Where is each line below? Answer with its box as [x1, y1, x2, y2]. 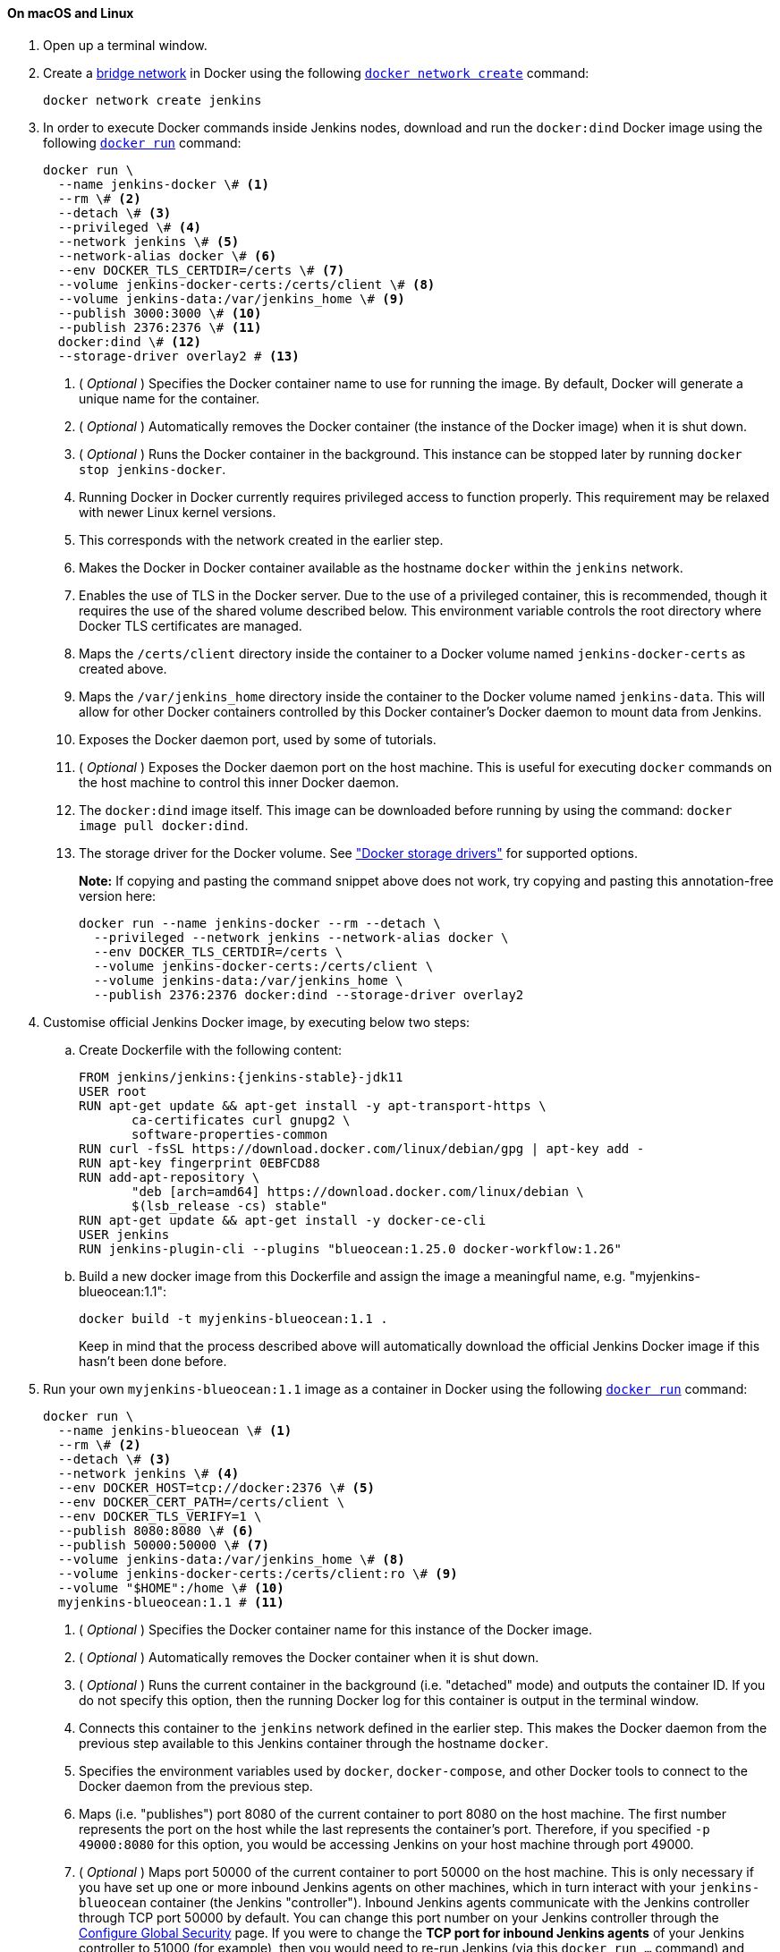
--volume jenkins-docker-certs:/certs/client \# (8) [57, 276, 436, 292]
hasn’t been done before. [79, 1353, 227, 1369]
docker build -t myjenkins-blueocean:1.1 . [79, 1311, 388, 1326]
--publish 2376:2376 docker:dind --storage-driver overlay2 [93, 987, 524, 1002]
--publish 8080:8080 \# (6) [57, 1523, 255, 1538]
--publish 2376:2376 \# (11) [57, 319, 262, 335]
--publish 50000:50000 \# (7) [57, 1537, 269, 1552]
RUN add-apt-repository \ [79, 1169, 260, 1184]
